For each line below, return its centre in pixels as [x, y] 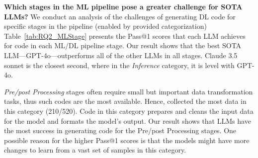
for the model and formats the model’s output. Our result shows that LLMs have [128, 120]
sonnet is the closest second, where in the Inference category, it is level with [119, 65]
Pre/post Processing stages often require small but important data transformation [129, 91]
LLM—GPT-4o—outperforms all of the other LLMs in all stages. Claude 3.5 [121, 55]
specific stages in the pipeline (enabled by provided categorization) [105, 26]
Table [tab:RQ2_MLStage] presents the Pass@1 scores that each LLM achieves [125, 36]
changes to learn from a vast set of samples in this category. [95, 150]
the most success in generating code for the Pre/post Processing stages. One [120, 130]
